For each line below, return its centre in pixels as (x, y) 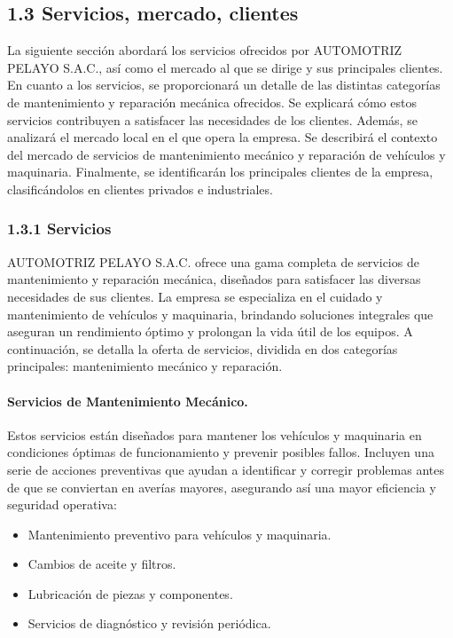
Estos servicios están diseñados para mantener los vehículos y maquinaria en (215, 434)
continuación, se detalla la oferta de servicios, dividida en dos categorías (203, 348)
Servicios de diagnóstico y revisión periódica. (149, 623)
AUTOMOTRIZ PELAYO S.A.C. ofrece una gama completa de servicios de (213, 261)
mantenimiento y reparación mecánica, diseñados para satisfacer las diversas (214, 279)
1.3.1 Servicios (59, 228)
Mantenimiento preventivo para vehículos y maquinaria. (180, 534)
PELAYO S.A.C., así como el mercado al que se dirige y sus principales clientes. (225, 67)
